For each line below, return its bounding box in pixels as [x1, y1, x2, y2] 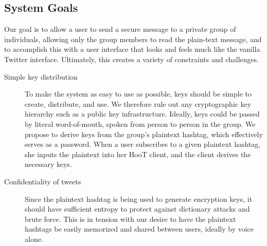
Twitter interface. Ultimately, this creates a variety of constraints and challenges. [4, 53, 259, 64]
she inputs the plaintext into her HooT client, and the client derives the [25, 148, 251, 159]
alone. [25, 233, 43, 244]
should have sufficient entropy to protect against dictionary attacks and [25, 203, 250, 214]
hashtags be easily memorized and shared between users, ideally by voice [25, 223, 254, 234]
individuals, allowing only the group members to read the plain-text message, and [4, 33, 262, 44]
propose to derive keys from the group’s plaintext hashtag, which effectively [25, 128, 263, 139]
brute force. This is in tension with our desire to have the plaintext [25, 213, 236, 224]
